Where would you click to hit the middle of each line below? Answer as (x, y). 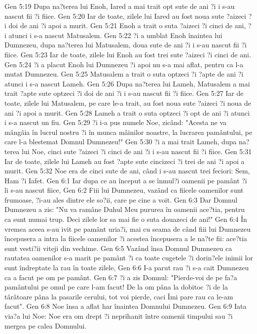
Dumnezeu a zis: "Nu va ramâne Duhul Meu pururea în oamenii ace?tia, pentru (125, 209)
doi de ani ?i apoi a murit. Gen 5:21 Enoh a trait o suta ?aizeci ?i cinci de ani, (127, 25)
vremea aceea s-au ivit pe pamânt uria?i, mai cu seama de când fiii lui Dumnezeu (128, 229)
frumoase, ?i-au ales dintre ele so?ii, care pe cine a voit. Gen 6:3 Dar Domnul (121, 199)
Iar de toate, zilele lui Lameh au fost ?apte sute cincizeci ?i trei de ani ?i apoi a (125, 161)
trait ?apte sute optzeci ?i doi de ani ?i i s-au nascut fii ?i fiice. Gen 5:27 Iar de (124, 93)
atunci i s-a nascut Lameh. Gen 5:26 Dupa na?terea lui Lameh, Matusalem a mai (127, 83)
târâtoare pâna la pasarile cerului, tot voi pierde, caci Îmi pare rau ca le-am (119, 296)
